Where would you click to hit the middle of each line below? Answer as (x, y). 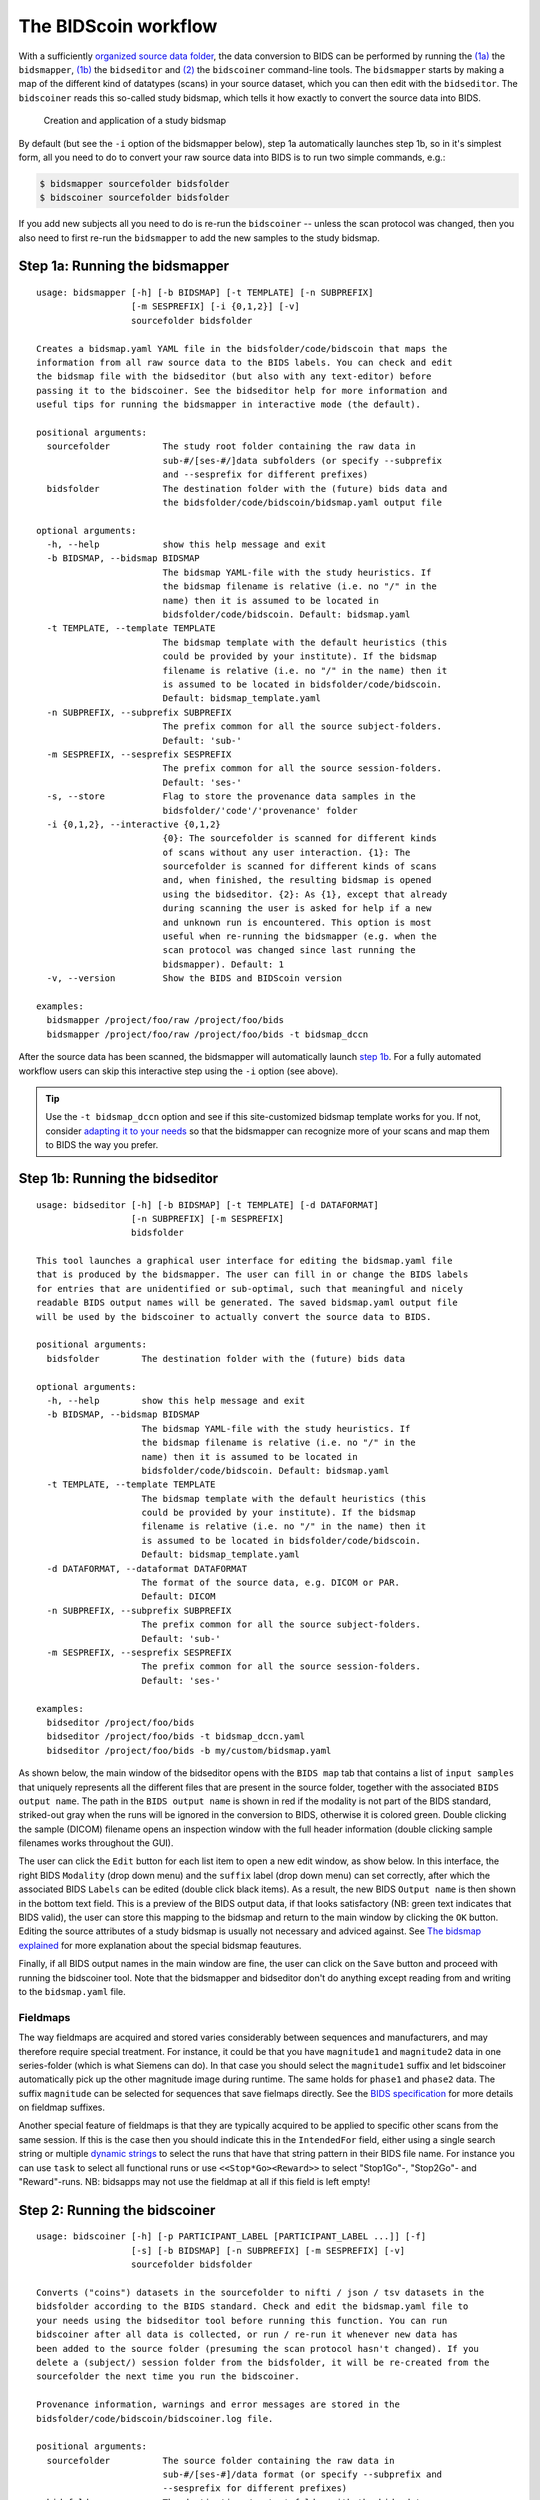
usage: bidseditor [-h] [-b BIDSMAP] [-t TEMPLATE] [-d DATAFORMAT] (207, 1204)
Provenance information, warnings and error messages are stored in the (218, 2404)
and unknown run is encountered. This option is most (297, 922)
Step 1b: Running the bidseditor (118, 1178)
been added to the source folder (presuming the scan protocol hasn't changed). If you (258, 2348)
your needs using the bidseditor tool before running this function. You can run (242, 2320)
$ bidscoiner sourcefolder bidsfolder (134, 198)
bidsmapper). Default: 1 (223, 964)
